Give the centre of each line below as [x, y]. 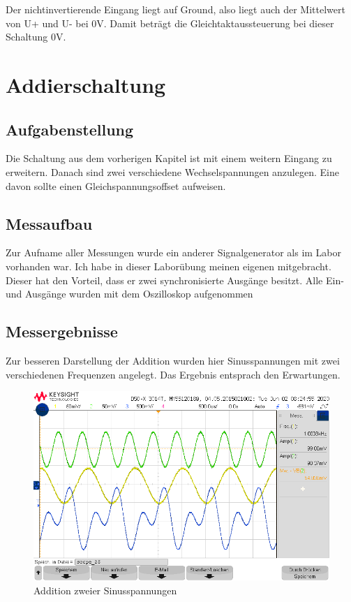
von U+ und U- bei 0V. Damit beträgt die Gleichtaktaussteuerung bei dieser [170, 23]
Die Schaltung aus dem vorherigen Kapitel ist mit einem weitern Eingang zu [169, 158]
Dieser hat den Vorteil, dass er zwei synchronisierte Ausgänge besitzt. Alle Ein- [175, 280]
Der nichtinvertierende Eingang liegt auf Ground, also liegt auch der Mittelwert [175, 9]
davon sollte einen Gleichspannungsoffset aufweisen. [116, 185]
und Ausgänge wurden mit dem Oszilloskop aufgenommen [129, 294]
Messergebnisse [62, 331]
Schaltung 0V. [36, 37]
